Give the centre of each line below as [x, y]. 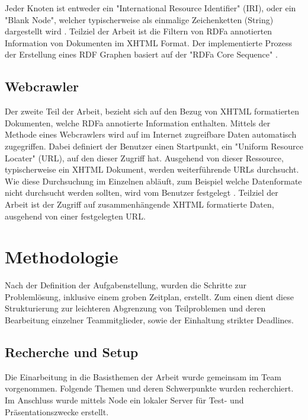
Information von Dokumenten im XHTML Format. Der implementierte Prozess [149, 42]
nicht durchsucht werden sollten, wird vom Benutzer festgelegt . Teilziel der [142, 192]
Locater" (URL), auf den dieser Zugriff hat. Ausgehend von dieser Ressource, [144, 157]
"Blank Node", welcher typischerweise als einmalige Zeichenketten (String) [139, 19]
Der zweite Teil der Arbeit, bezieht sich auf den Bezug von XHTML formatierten [152, 111]
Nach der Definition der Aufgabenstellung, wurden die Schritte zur [126, 285]
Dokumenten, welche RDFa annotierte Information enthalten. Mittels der [138, 122]
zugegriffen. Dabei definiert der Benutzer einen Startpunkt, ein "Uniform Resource [154, 146]
